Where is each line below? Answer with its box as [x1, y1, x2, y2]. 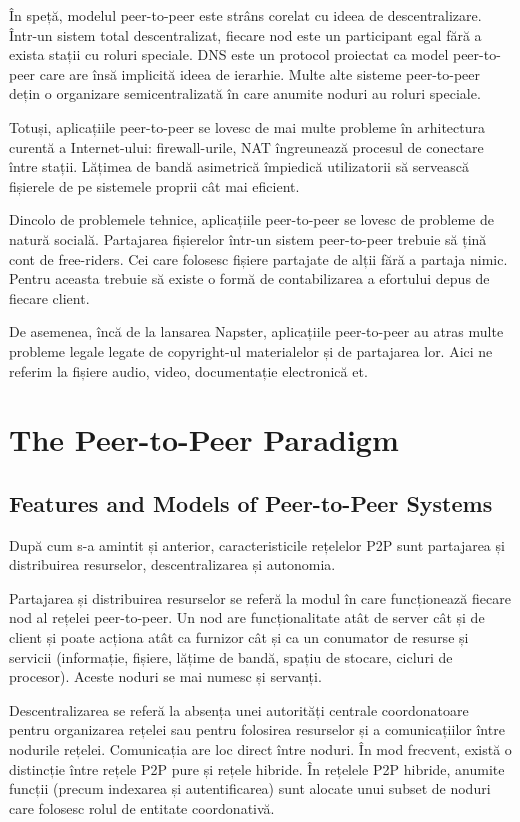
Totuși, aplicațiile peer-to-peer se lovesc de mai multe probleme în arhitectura [9, 116, 485, 137]
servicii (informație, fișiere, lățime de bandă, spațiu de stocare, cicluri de [9, 646, 453, 667]
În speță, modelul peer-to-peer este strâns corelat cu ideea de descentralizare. [9, 5, 482, 25]
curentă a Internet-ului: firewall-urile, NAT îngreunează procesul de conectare [9, 136, 484, 157]
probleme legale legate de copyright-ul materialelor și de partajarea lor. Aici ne [9, 340, 493, 361]
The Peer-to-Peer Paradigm [9, 419, 399, 460]
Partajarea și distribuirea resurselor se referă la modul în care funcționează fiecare [9, 587, 511, 608]
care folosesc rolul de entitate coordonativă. [9, 797, 275, 818]
